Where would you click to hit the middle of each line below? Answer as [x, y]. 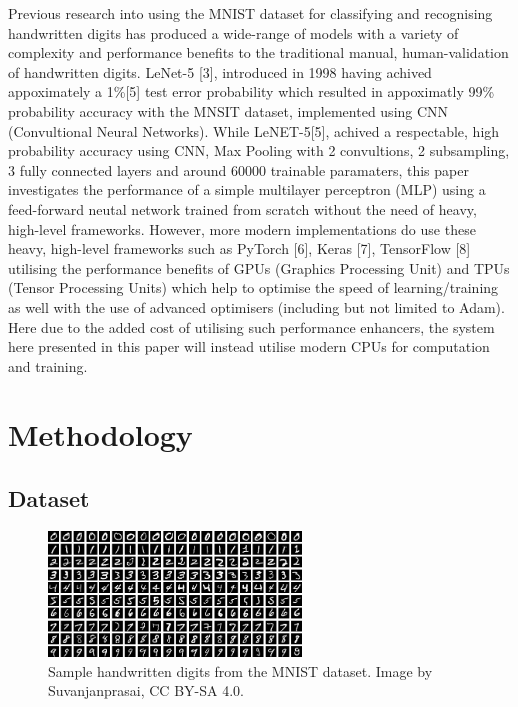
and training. [48, 365]
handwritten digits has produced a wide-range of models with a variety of [233, 32]
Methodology [100, 434]
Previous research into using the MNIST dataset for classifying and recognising [250, 13]
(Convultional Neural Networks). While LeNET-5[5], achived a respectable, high [254, 130]
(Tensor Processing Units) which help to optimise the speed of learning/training [253, 287]
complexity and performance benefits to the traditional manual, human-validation [258, 52]
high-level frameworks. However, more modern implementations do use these [242, 228]
